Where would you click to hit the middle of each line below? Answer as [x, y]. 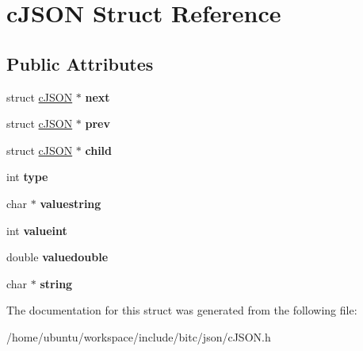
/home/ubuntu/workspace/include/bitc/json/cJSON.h [139, 336]
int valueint [37, 230]
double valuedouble [57, 257]
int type [27, 177]
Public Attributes [80, 63]
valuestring [71, 203]
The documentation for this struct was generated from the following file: [182, 310]
